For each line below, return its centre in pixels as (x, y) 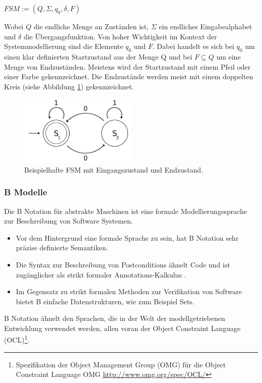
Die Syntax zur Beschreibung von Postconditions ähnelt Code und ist (123, 264)
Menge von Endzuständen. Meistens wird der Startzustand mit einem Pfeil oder (127, 66)
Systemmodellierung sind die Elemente (64, 46)
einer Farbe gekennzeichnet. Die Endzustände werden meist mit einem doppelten (129, 76)
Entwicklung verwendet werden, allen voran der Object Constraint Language (122, 328)
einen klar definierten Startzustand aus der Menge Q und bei (98, 56)
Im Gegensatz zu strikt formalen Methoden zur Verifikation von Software (129, 291)
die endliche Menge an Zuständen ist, (91, 26)
